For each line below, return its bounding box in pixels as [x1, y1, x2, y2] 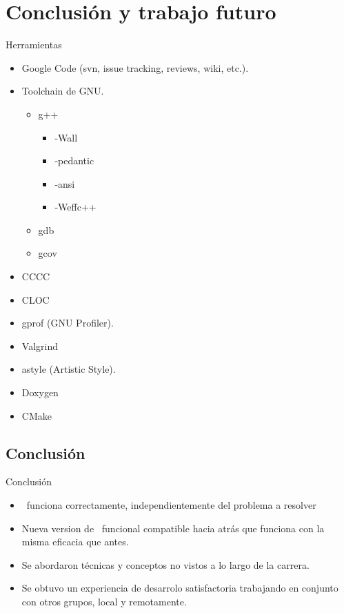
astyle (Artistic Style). [21, 362, 116, 376]
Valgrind [21, 338, 58, 353]
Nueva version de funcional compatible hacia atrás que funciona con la [21, 520, 325, 535]
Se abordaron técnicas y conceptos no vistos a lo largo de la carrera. [21, 557, 310, 572]
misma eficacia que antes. [21, 534, 129, 549]
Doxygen [21, 385, 59, 400]
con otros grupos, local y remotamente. [21, 594, 187, 608]
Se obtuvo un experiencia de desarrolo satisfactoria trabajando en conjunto [21, 581, 338, 595]
